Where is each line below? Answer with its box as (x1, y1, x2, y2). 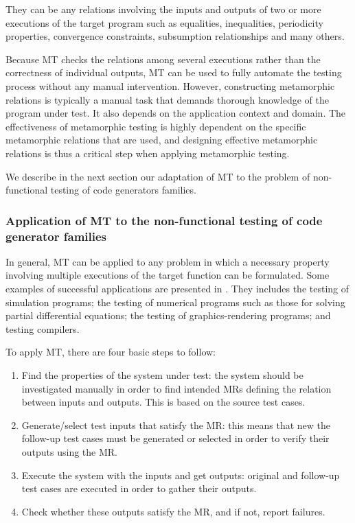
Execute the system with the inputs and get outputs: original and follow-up (21, 467, 340, 482)
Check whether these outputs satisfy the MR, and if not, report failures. (21, 504, 325, 518)
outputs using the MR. (21, 444, 117, 458)
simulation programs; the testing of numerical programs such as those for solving (5, 294, 345, 309)
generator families (5, 227, 107, 244)
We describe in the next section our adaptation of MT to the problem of (5, 169, 310, 183)
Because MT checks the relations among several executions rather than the (5, 51, 321, 66)
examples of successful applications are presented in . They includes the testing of (5, 281, 350, 296)
